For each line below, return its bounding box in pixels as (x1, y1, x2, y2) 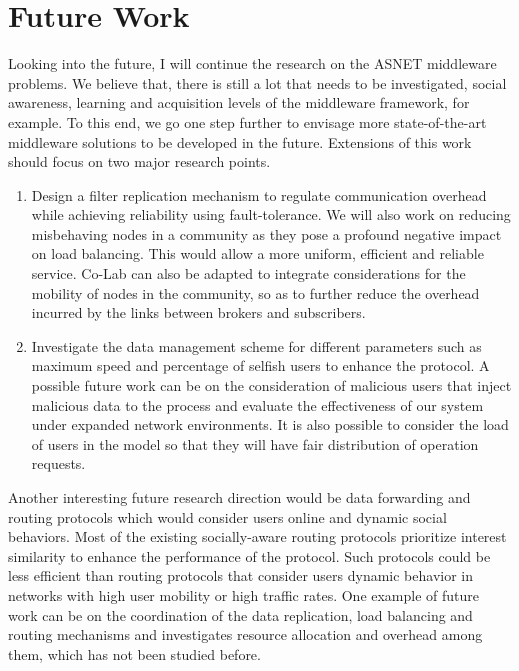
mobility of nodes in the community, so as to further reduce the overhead (31, 282, 480, 303)
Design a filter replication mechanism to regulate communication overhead (31, 184, 487, 205)
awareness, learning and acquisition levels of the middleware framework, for (8, 92, 470, 113)
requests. (31, 453, 86, 474)
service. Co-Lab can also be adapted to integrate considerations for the (31, 263, 466, 284)
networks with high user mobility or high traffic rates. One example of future (8, 584, 480, 605)
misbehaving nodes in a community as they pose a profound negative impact (31, 223, 502, 244)
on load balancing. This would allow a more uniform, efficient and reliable (31, 243, 484, 264)
